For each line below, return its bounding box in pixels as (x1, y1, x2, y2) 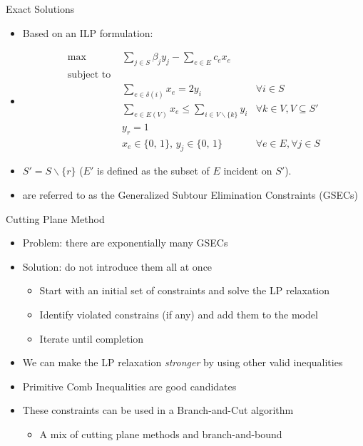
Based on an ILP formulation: (22, 25, 153, 40)
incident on (223, 163, 272, 178)
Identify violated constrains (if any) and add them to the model (39, 307, 318, 322)
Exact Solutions (6, 1, 75, 16)
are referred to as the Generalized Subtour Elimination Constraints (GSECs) (22, 187, 359, 202)
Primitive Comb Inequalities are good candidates (22, 378, 237, 393)
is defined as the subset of (96, 163, 210, 178)
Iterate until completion (39, 331, 144, 346)
